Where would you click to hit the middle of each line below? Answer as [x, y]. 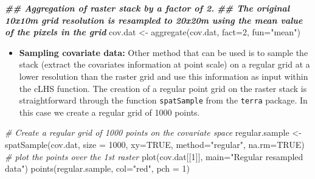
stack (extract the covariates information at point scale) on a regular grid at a [164, 64]
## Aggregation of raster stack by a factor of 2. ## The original [147, 8]
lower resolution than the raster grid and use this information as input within [164, 76]
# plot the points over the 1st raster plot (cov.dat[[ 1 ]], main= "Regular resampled [154, 156]
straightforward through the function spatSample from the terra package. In [163, 100]
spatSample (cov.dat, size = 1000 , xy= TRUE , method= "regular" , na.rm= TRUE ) [155, 144]
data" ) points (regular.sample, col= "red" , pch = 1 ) [97, 168]
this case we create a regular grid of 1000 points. [109, 112]
